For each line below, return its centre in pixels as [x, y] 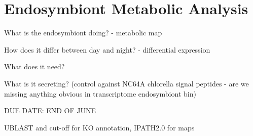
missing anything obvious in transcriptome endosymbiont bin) [100, 93]
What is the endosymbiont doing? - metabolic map [83, 33]
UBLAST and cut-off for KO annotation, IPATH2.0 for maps [99, 127]
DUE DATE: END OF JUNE [50, 110]
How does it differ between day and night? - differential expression [107, 49]
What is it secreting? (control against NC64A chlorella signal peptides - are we [126, 83]
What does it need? [34, 66]
